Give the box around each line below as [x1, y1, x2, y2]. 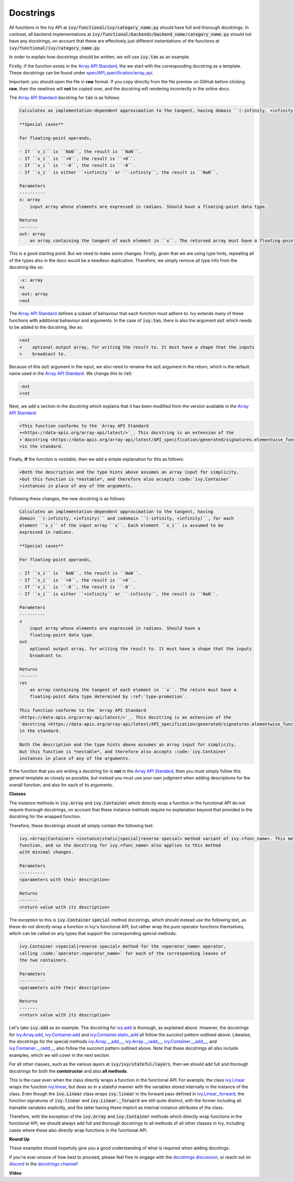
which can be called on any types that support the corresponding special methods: [9, 931, 177, 937]
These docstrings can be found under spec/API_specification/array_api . [9, 70, 154, 75]
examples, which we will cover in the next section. [9, 1052, 110, 1058]
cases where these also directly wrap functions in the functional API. [9, 1127, 148, 1133]
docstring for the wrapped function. [9, 814, 81, 820]
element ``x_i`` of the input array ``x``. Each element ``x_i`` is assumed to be [19, 522, 224, 528]
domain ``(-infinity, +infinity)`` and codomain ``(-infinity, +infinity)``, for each [19, 516, 234, 521]
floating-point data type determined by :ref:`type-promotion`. [29, 694, 188, 700]
